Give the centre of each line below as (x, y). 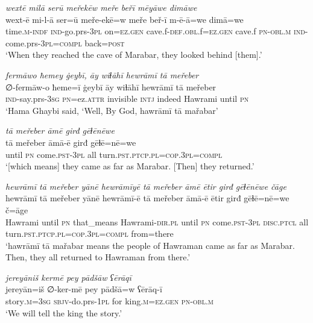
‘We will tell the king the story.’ (64, 312)
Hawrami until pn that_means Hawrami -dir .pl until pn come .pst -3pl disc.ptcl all (157, 221)
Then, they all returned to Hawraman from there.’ (98, 257)
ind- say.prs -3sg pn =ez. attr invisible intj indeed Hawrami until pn (127, 99)
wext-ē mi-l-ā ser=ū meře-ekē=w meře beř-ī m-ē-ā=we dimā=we (125, 19)
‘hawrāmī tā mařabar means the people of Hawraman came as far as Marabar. (150, 245)
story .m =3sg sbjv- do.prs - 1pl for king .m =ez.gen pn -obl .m (109, 301)
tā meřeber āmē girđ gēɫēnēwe (60, 130)
